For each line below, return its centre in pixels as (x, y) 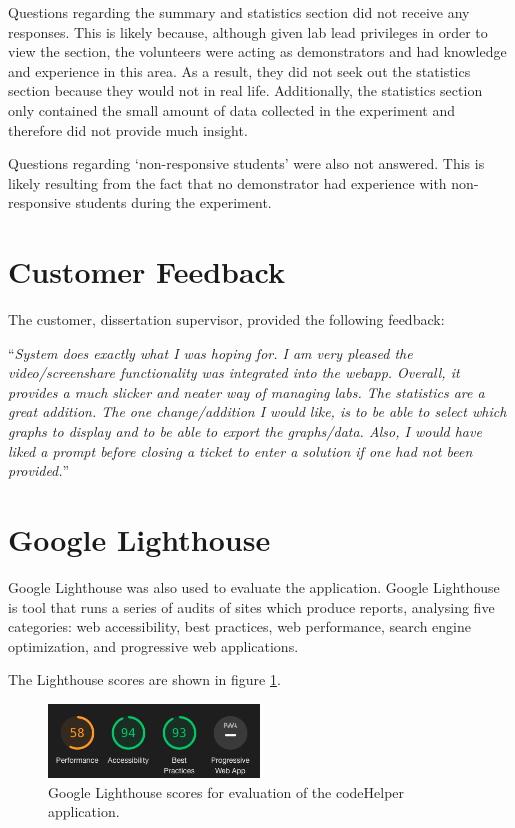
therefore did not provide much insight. (128, 129)
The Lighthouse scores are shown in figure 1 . (144, 679)
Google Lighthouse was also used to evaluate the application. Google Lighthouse (254, 586)
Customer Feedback (147, 271)
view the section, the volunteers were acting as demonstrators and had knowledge (257, 51)
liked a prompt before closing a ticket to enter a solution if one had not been (240, 450)
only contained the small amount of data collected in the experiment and (231, 109)
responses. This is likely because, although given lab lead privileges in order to (248, 31)
